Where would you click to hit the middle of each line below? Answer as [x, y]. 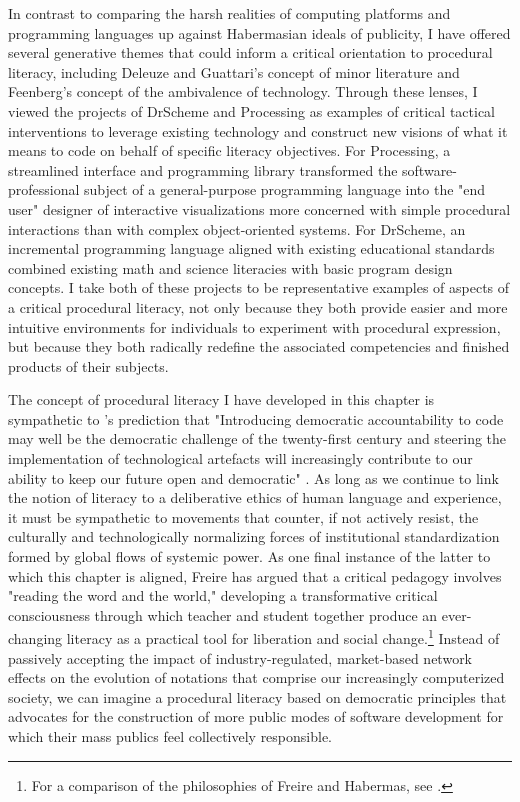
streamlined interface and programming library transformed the [203, 169]
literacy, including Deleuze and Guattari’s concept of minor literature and [234, 71]
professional [44, 189]
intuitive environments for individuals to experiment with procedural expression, [254, 326]
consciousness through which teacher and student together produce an [223, 614]
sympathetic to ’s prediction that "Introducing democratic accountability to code [256, 418]
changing [35, 638]
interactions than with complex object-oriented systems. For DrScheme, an [237, 228]
